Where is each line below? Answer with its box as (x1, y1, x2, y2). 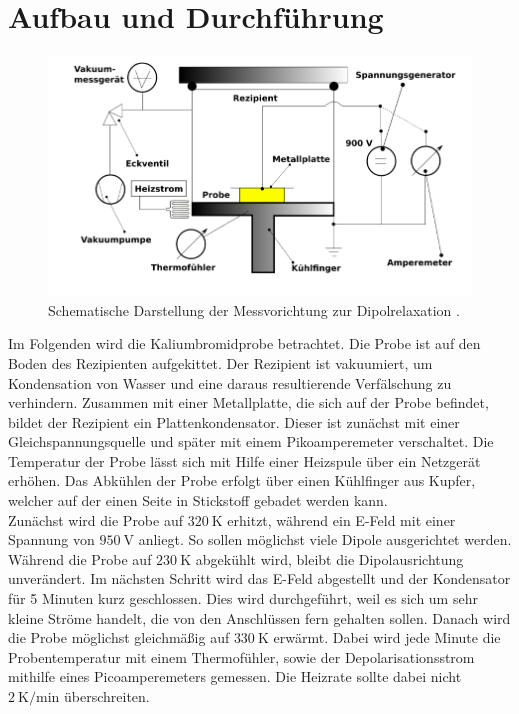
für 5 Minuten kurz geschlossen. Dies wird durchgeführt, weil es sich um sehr (8, 588, 478, 609)
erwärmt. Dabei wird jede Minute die (273, 627, 501, 648)
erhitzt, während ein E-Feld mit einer (227, 509, 456, 530)
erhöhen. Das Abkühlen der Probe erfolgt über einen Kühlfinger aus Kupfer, (8, 470, 476, 491)
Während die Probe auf (8, 548, 152, 569)
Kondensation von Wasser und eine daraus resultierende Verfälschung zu (8, 372, 452, 393)
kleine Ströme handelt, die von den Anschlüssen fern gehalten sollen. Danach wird (8, 607, 511, 628)
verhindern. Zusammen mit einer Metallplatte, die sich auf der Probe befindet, (8, 392, 489, 413)
